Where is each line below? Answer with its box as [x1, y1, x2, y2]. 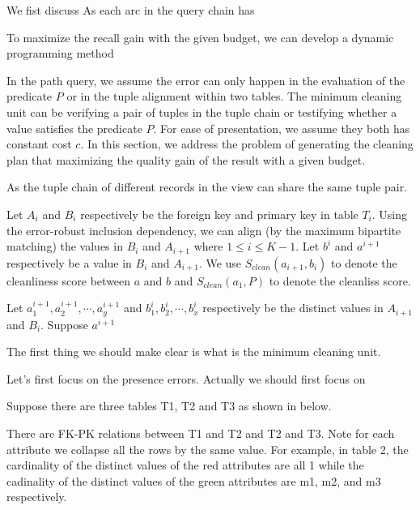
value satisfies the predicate [6, 119, 142, 136]
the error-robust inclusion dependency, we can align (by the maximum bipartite [6, 221, 401, 238]
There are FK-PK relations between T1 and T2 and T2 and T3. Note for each [6, 425, 395, 441]
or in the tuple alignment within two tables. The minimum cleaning [66, 88, 402, 105]
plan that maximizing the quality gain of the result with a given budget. [6, 151, 366, 168]
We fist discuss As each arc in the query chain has [6, 2, 255, 18]
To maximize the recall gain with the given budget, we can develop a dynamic [6, 28, 394, 45]
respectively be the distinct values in [202, 299, 384, 316]
